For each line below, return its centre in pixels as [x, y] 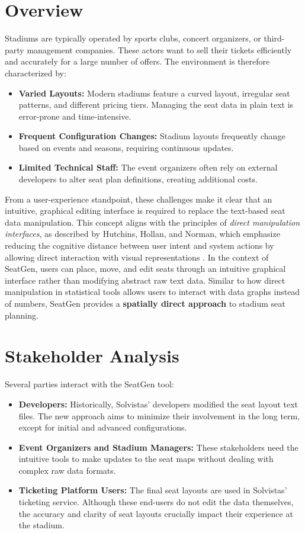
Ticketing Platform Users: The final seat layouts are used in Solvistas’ [153, 490]
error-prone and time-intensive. [75, 116]
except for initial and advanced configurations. [103, 427]
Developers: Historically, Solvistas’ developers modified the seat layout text [158, 404]
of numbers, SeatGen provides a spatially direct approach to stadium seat [145, 303]
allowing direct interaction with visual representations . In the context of [137, 257]
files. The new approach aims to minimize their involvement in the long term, [159, 415]
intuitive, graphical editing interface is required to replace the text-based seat [145, 211]
